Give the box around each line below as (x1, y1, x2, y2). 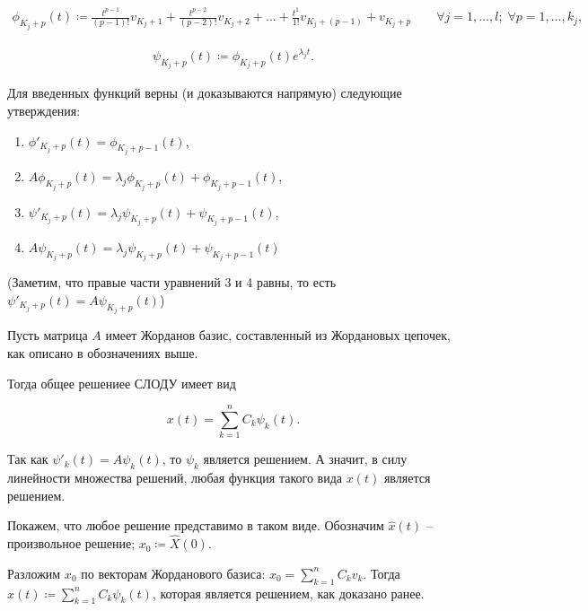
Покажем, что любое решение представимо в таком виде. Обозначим (7, 516, 384, 535)
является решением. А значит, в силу (203, 450, 408, 468)
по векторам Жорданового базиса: (81, 563, 266, 582)
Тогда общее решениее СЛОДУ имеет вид (7, 373, 236, 392)
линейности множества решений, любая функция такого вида (7, 468, 343, 487)
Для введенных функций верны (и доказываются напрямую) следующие (7, 83, 402, 102)
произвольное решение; (7, 534, 136, 553)
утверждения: (7, 101, 81, 120)
